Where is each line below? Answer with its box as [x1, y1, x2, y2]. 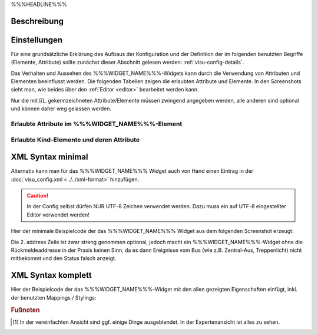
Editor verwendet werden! [26, 211, 90, 218]
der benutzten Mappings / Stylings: [11, 294, 97, 301]
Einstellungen [11, 35, 63, 45]
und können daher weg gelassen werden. [11, 105, 112, 112]
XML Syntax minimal [11, 152, 88, 162]
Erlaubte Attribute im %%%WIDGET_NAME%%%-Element [11, 120, 183, 128]
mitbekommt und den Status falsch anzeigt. [11, 255, 117, 262]
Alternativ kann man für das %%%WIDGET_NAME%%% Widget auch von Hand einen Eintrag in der [11, 167, 254, 175]
